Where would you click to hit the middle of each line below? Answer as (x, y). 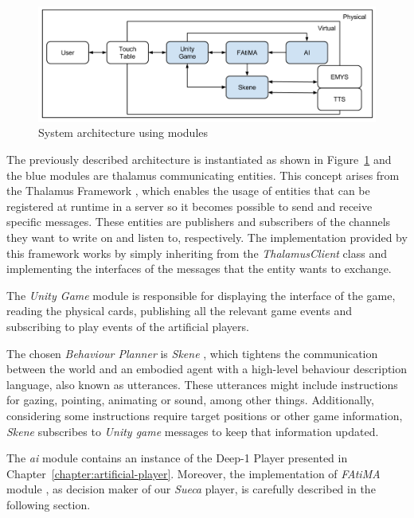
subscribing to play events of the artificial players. (128, 326)
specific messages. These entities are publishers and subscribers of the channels (199, 222)
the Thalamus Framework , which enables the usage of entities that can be (188, 191)
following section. (49, 504)
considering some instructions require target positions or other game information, (205, 415)
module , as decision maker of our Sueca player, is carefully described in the (191, 489)
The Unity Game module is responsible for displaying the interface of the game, (201, 295)
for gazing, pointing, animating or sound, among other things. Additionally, (190, 400)
